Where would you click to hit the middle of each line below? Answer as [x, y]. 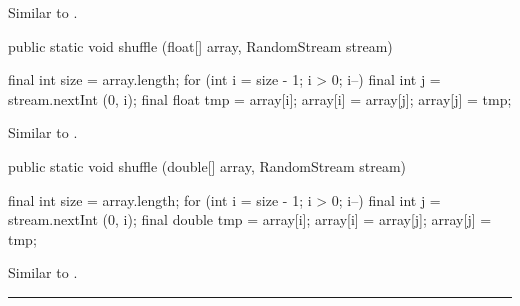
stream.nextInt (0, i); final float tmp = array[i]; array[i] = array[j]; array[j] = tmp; [260, 98]
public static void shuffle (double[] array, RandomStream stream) [207, 165]
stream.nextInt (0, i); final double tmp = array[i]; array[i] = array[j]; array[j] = [250, 219]
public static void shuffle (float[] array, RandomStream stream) [200, 45]
